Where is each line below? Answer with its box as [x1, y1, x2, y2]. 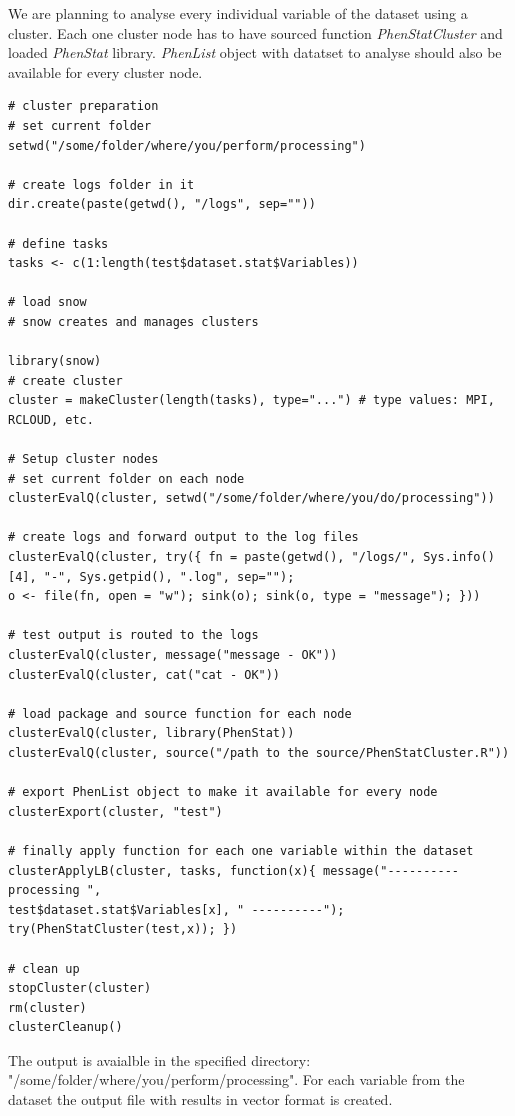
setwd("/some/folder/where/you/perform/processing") [8, 138, 366, 153]
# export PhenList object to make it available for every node [8, 785, 438, 800]
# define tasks [8, 236, 109, 251]
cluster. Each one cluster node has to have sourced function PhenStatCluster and [8, 22, 503, 43]
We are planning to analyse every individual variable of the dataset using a [8, 3, 468, 23]
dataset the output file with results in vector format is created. [8, 1089, 393, 1110]
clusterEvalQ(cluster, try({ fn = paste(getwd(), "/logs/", [8, 550, 417, 565]
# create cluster [8, 373, 123, 388]
